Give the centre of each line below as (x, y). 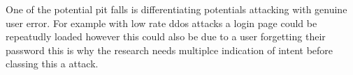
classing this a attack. (52, 64)
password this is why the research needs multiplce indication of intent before (170, 50)
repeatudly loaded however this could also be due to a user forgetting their (166, 36)
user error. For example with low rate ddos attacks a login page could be (161, 23)
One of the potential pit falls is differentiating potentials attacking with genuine (176, 9)
